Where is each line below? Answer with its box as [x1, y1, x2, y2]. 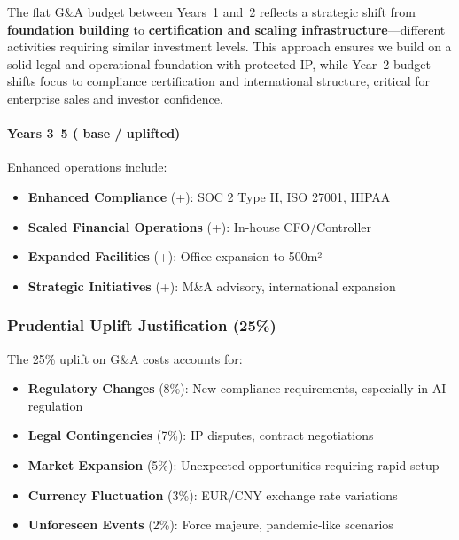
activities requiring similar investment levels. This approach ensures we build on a [7, 37, 452, 56]
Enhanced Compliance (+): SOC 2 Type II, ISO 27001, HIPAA [27, 187, 391, 205]
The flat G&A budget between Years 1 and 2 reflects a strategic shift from [7, 3, 416, 20]
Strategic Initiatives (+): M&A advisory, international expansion [27, 276, 396, 295]
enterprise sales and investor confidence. [7, 89, 223, 107]
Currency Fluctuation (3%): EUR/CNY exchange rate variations [27, 485, 398, 504]
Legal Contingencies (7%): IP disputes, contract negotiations [27, 426, 374, 444]
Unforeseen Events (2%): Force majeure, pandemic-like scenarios [27, 515, 393, 534]
